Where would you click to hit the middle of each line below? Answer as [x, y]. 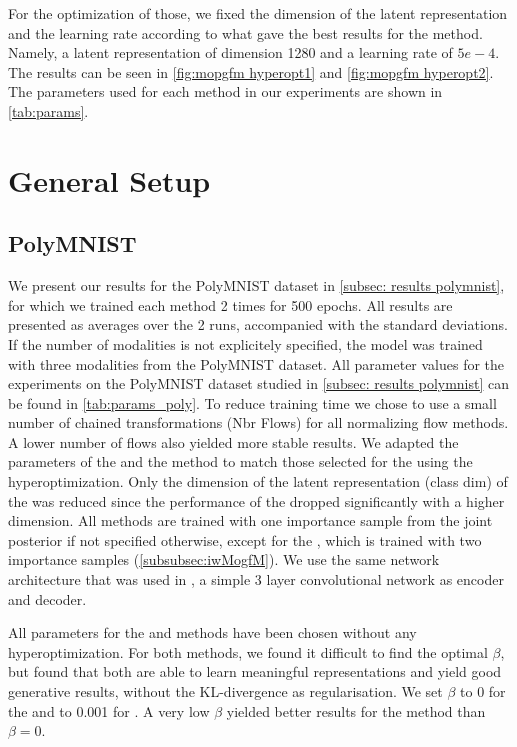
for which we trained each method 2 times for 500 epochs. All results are [230, 304]
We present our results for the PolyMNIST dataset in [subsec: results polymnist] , [256, 285]
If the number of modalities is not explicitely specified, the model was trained [245, 343]
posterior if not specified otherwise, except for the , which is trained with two [245, 539]
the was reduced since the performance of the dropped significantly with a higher [256, 500]
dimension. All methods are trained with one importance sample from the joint [250, 520]
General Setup [109, 179]
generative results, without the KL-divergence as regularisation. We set [225, 691]
